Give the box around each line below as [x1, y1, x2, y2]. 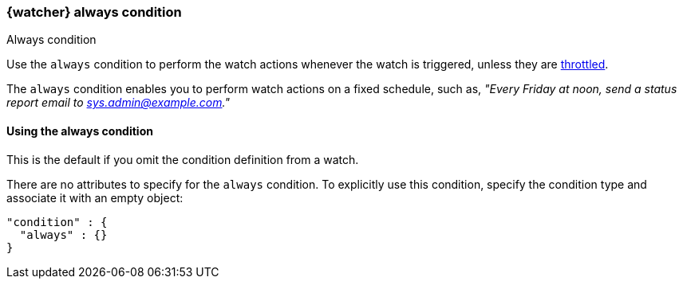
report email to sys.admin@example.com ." [6, 96, 230, 110]
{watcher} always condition [6, 4, 182, 20]
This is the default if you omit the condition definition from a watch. [6, 152, 359, 166]
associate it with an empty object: [6, 190, 184, 205]
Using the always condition [6, 123, 153, 138]
